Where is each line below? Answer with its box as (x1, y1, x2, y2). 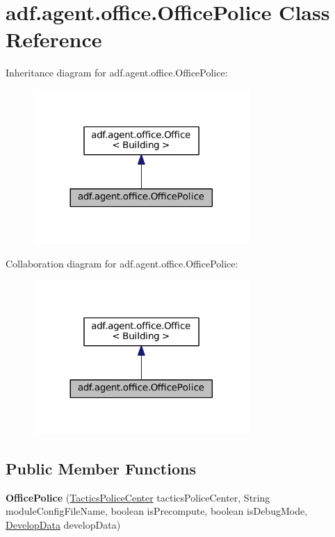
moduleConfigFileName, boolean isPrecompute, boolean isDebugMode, (6, 504, 308, 518)
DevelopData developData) (6, 517, 121, 531)
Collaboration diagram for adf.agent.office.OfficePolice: (6, 256, 238, 270)
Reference (6, 25, 102, 53)
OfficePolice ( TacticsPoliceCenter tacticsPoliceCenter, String (6, 490, 270, 504)
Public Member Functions (6, 457, 196, 479)
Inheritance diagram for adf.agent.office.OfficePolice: (6, 65, 228, 80)
